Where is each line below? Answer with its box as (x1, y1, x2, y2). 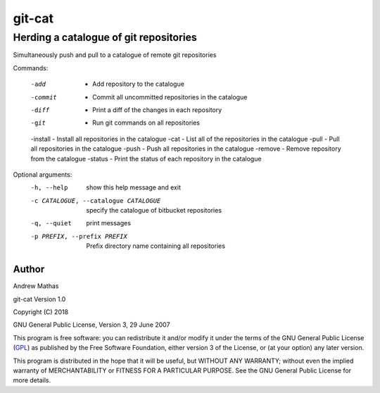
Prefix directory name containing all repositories (86, 242, 225, 250)
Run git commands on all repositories (92, 118, 201, 127)
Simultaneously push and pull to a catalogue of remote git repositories (13, 51, 217, 59)
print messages (86, 219, 132, 227)
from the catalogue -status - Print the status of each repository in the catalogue (30, 154, 262, 163)
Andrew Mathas (13, 282, 59, 290)
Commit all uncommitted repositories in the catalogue (92, 92, 248, 101)
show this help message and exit (86, 183, 181, 192)
